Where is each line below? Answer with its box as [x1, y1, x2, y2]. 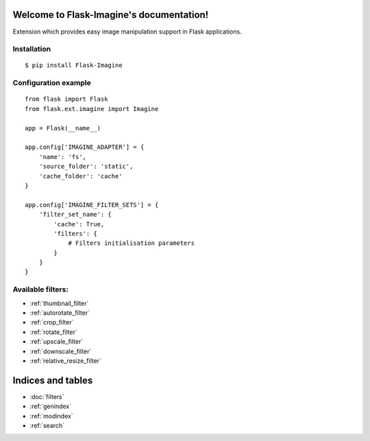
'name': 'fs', [38, 153, 87, 160]
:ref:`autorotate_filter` [29, 309, 90, 317]
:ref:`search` [29, 422, 65, 430]
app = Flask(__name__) [25, 124, 101, 132]
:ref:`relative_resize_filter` [29, 357, 102, 365]
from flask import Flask [25, 95, 108, 103]
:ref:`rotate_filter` [29, 328, 78, 336]
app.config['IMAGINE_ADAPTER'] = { [25, 143, 145, 151]
